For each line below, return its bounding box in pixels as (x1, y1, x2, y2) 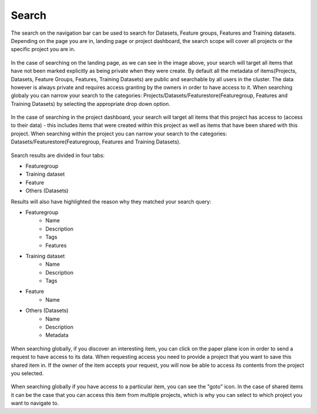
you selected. (11, 370, 44, 376)
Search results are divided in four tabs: (11, 152, 105, 159)
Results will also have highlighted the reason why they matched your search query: (11, 198, 211, 205)
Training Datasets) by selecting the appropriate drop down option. (11, 100, 170, 107)
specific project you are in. (11, 46, 76, 53)
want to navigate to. (11, 400, 59, 407)
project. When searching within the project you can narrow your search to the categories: (11, 130, 227, 137)
